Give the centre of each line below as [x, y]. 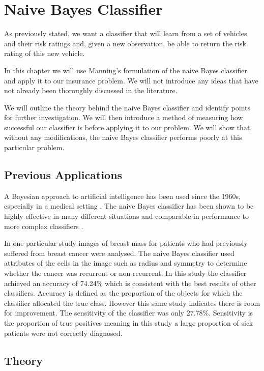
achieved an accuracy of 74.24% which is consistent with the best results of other [130, 283]
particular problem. [34, 147]
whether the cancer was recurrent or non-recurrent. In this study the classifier [125, 273]
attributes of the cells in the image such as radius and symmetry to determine [126, 263]
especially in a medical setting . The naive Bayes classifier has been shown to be [129, 206]
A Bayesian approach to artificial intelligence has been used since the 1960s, [122, 196]
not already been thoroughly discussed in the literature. [91, 90]
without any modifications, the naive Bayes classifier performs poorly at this [123, 137]
